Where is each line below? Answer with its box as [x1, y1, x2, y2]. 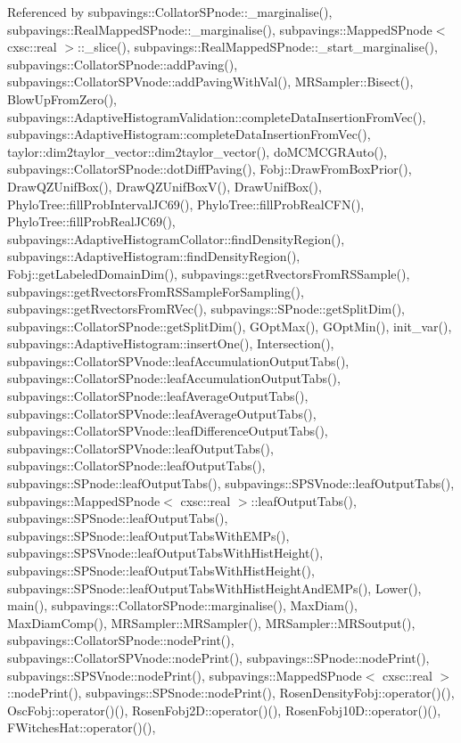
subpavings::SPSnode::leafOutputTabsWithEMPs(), [7, 526, 290, 544]
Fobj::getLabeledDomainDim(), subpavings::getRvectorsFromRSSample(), [7, 264, 410, 282]
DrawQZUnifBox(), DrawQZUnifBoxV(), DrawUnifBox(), [7, 176, 322, 195]
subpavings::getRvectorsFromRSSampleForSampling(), [7, 282, 304, 300]
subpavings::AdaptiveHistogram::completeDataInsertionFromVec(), [7, 125, 371, 143]
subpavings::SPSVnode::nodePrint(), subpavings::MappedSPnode [7, 665, 362, 684]
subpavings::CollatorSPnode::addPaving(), [7, 54, 238, 73]
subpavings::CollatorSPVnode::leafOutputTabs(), [7, 438, 274, 457]
